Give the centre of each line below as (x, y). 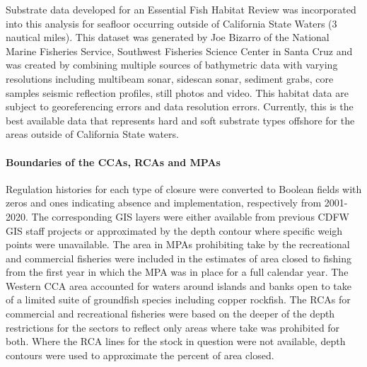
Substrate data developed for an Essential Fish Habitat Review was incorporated (181, 9)
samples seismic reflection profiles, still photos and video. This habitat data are (177, 92)
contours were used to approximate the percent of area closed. (140, 355)
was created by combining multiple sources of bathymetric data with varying (172, 65)
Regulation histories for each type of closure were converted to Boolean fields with (184, 188)
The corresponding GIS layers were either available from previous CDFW (190, 216)
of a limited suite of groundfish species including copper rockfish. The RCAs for (178, 299)
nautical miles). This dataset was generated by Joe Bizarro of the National (168, 37)
